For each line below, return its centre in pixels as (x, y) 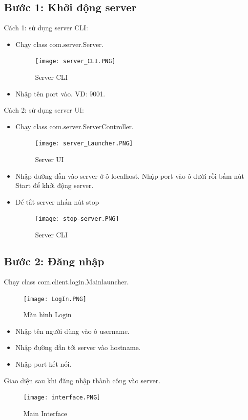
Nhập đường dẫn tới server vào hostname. (78, 347)
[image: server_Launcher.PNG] (84, 144)
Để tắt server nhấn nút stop (57, 201)
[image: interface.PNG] (62, 398)
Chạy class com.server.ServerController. (74, 126)
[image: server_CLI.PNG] (75, 61)
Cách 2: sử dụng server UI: (44, 110)
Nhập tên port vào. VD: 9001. (60, 93)
